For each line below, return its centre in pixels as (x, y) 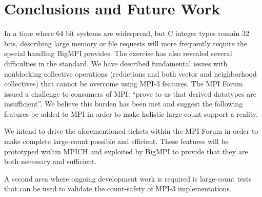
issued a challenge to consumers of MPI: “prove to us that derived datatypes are (130, 93)
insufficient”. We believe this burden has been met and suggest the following (124, 104)
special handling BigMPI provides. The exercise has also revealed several (118, 53)
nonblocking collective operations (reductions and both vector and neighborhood (130, 73)
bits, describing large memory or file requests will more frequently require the (126, 43)
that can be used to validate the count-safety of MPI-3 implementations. (118, 189)
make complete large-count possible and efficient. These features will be (116, 141)
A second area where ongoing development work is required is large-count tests (128, 178)
